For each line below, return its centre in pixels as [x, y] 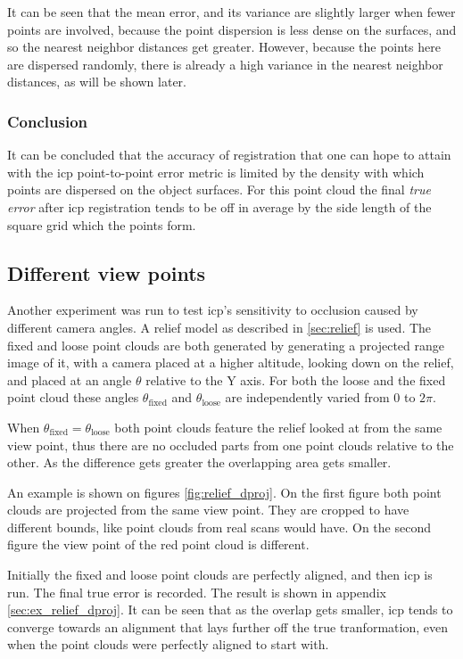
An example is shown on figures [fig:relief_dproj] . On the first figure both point [224, 492]
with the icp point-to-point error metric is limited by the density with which [216, 172]
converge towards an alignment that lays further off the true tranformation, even [227, 626]
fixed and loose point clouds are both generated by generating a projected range [226, 345]
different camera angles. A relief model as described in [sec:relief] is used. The [219, 327]
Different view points [107, 272]
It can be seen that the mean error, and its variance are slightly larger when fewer [231, 12]
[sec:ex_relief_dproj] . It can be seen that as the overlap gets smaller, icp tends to [230, 610]
